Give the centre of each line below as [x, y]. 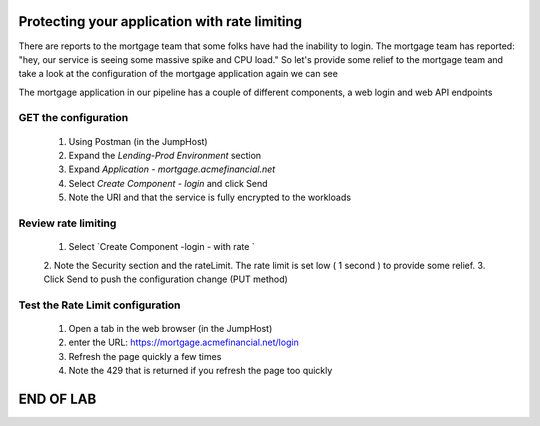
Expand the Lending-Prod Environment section [165, 156]
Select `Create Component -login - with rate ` [161, 247]
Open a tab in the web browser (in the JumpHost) [170, 328]
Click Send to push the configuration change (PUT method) [166, 279]
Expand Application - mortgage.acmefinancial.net [172, 169]
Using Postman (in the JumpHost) [138, 141]
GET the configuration [73, 118]
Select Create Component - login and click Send [168, 183]
